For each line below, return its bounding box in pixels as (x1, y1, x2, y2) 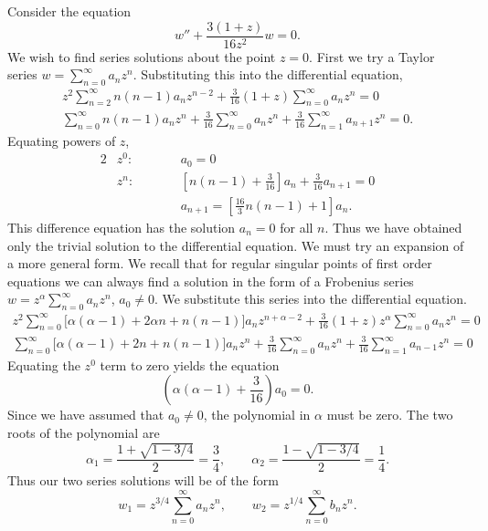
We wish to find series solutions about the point (7, 47, 276, 66)
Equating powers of (7, 130, 116, 150)
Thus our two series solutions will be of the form (7, 471, 279, 490)
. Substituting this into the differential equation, (133, 65, 403, 84)
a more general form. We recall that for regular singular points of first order (7, 254, 432, 273)
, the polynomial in (203, 405, 311, 424)
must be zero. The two (326, 405, 453, 424)
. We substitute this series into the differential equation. (154, 289, 467, 308)
